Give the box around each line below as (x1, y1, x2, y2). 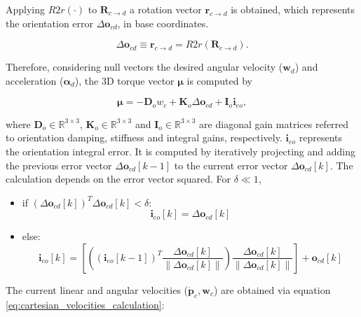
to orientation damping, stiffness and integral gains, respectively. (6, 130, 282, 145)
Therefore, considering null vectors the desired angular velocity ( (6, 59, 283, 74)
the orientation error (6, 15, 94, 30)
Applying (6, 2, 46, 16)
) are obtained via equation (213, 282, 331, 297)
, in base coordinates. (117, 15, 209, 30)
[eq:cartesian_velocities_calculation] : (6, 297, 165, 311)
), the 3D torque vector (74, 73, 175, 87)
